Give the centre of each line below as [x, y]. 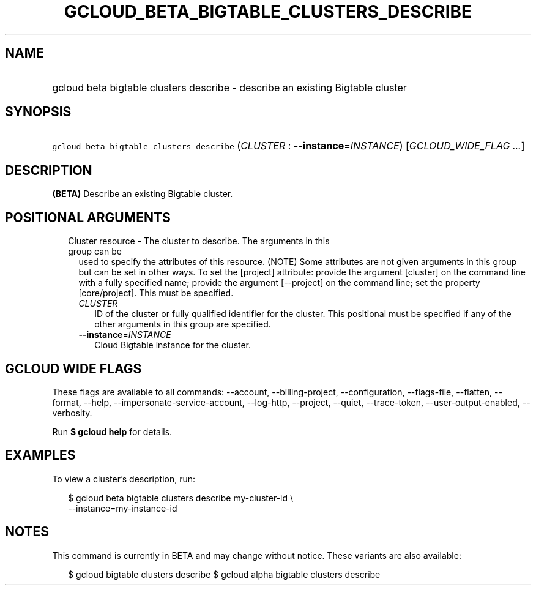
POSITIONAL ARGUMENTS [88, 217]
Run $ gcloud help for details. [112, 431]
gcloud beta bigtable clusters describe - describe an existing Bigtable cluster [229, 87]
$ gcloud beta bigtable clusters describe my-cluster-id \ [181, 498]
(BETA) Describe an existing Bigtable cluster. [143, 194]
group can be [95, 252]
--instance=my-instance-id [123, 508]
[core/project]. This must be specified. [156, 293]
